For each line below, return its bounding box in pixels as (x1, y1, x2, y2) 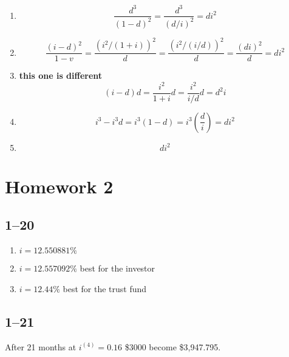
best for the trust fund (63, 282, 147, 295)
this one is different (19, 69, 103, 82)
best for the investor (80, 262, 155, 275)
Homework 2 (5, 173, 114, 198)
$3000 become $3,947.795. (124, 340, 221, 353)
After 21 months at (5, 340, 76, 353)
